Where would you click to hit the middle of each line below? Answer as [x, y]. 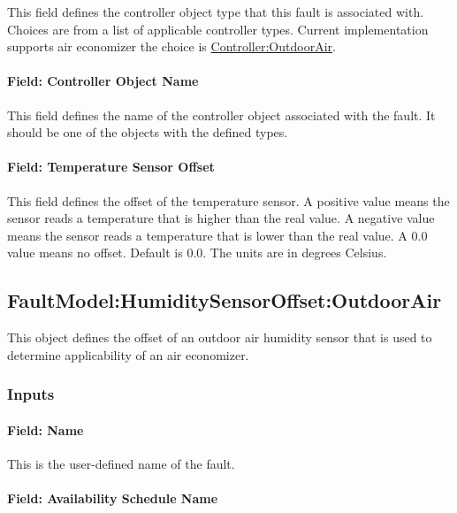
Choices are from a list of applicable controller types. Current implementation [218, 29]
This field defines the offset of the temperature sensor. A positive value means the [228, 200]
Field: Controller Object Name [103, 81]
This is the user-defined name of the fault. [121, 463]
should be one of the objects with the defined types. [148, 132]
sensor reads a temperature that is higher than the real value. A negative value [221, 218]
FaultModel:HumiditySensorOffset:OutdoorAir [225, 300]
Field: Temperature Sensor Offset [111, 167]
